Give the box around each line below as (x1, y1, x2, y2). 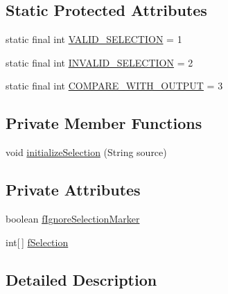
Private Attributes (6, 179, 141, 200)
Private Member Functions (6, 112, 202, 134)
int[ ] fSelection (6, 234, 69, 249)
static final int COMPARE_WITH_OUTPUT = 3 (6, 78, 223, 93)
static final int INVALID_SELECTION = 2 (6, 55, 193, 69)
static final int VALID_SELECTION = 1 (6, 32, 182, 46)
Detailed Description (6, 268, 157, 290)
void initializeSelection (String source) (6, 145, 167, 159)
